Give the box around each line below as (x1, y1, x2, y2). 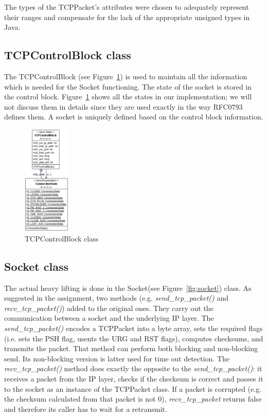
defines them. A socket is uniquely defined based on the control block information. (4, 111, 263, 122)
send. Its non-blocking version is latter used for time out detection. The (4, 353, 229, 363)
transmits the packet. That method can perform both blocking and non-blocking (4, 343, 258, 354)
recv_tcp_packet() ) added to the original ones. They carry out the (4, 302, 213, 313)
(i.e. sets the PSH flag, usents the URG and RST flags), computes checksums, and (4, 333, 263, 343)
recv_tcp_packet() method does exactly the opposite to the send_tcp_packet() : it (4, 363, 262, 374)
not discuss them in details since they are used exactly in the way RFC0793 (4, 101, 243, 112)
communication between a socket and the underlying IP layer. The (4, 313, 214, 323)
